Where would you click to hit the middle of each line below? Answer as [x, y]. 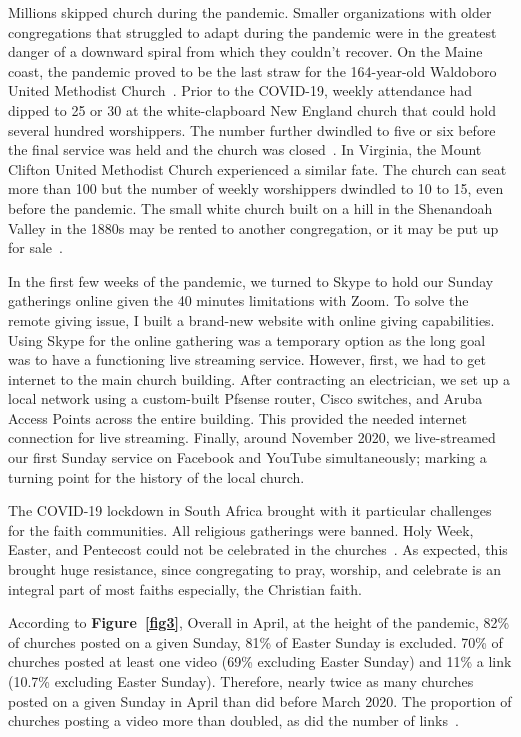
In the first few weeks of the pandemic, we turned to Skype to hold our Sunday [251, 280]
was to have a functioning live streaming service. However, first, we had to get [247, 359]
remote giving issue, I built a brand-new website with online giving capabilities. [251, 319]
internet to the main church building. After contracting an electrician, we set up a [259, 378]
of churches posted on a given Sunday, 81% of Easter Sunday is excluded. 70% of [255, 641]
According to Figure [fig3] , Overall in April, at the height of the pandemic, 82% [259, 622]
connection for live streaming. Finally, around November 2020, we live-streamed [252, 437]
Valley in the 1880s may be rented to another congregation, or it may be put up [253, 227]
